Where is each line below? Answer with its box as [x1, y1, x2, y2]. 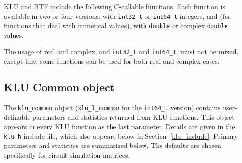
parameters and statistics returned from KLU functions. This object [32, 112, 235, 122]
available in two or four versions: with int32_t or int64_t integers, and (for [4, 11, 231, 21]
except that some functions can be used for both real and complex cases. [4, 56, 220, 66]
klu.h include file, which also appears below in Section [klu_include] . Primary [4, 130, 238, 141]
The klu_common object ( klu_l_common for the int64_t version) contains [4, 102, 221, 112]
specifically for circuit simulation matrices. [4, 150, 130, 160]
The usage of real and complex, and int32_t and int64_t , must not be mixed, [4, 46, 239, 56]
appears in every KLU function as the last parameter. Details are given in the [4, 121, 235, 131]
